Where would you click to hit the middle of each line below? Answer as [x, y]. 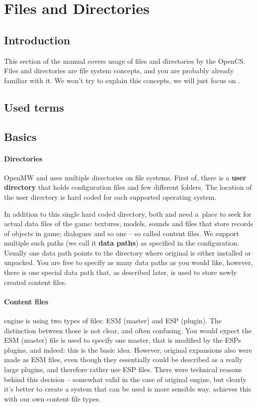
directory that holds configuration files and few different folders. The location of [128, 187]
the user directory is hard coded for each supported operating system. [110, 197]
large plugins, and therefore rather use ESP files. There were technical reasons [123, 369]
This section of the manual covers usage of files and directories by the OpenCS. [125, 61]
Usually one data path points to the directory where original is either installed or [128, 252]
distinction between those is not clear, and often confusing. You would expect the [128, 330]
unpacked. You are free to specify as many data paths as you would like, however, [128, 262]
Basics [20, 136]
